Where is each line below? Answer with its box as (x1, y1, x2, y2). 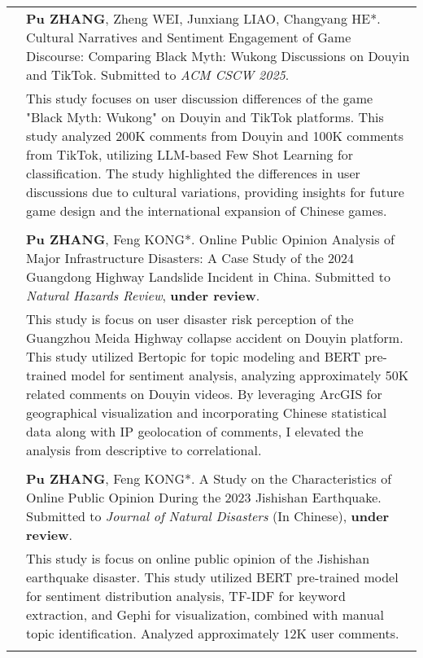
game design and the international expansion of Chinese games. (26, 201, 387, 220)
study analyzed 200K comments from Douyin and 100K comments (26, 126, 404, 145)
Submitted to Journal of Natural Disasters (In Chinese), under (26, 507, 390, 525)
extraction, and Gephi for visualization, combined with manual (26, 605, 384, 624)
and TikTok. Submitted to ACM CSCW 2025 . (26, 65, 290, 84)
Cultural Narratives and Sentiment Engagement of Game (26, 28, 351, 46)
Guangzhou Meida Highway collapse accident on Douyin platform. (26, 328, 403, 347)
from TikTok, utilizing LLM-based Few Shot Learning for (26, 145, 354, 164)
